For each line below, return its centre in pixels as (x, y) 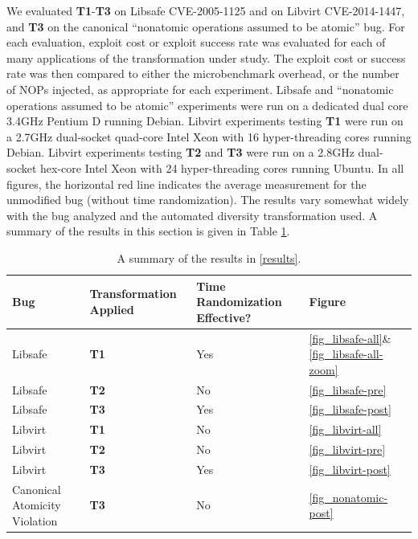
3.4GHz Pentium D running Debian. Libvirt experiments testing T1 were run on (205, 121)
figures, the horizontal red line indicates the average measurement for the (186, 184)
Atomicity (37, 505)
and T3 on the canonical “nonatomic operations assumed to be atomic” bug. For (206, 26)
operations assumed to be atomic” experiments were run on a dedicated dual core (207, 105)
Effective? (224, 317)
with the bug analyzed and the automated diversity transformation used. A (192, 215)
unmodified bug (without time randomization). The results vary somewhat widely (208, 200)
